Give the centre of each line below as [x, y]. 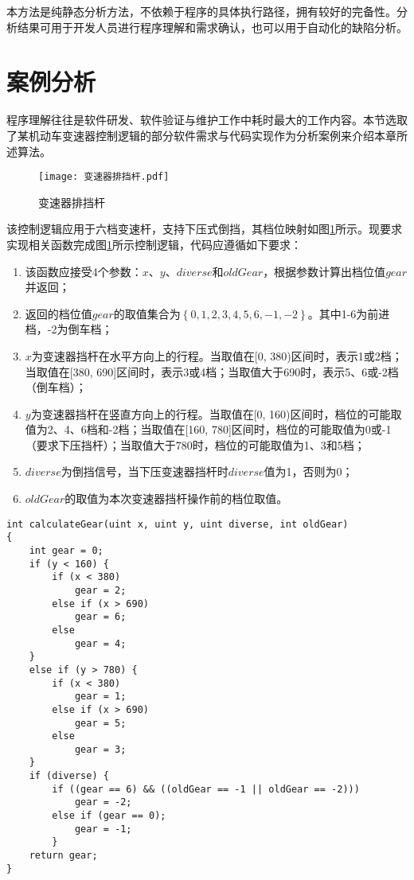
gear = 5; [100, 723]
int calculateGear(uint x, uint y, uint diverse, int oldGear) [178, 524]
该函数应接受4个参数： [84, 271]
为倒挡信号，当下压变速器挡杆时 [145, 471]
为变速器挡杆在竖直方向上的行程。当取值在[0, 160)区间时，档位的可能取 [216, 413]
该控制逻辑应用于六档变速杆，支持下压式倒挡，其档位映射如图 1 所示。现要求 [204, 229]
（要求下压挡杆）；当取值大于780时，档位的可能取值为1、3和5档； [195, 444]
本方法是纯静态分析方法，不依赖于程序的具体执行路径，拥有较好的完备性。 [201, 11]
